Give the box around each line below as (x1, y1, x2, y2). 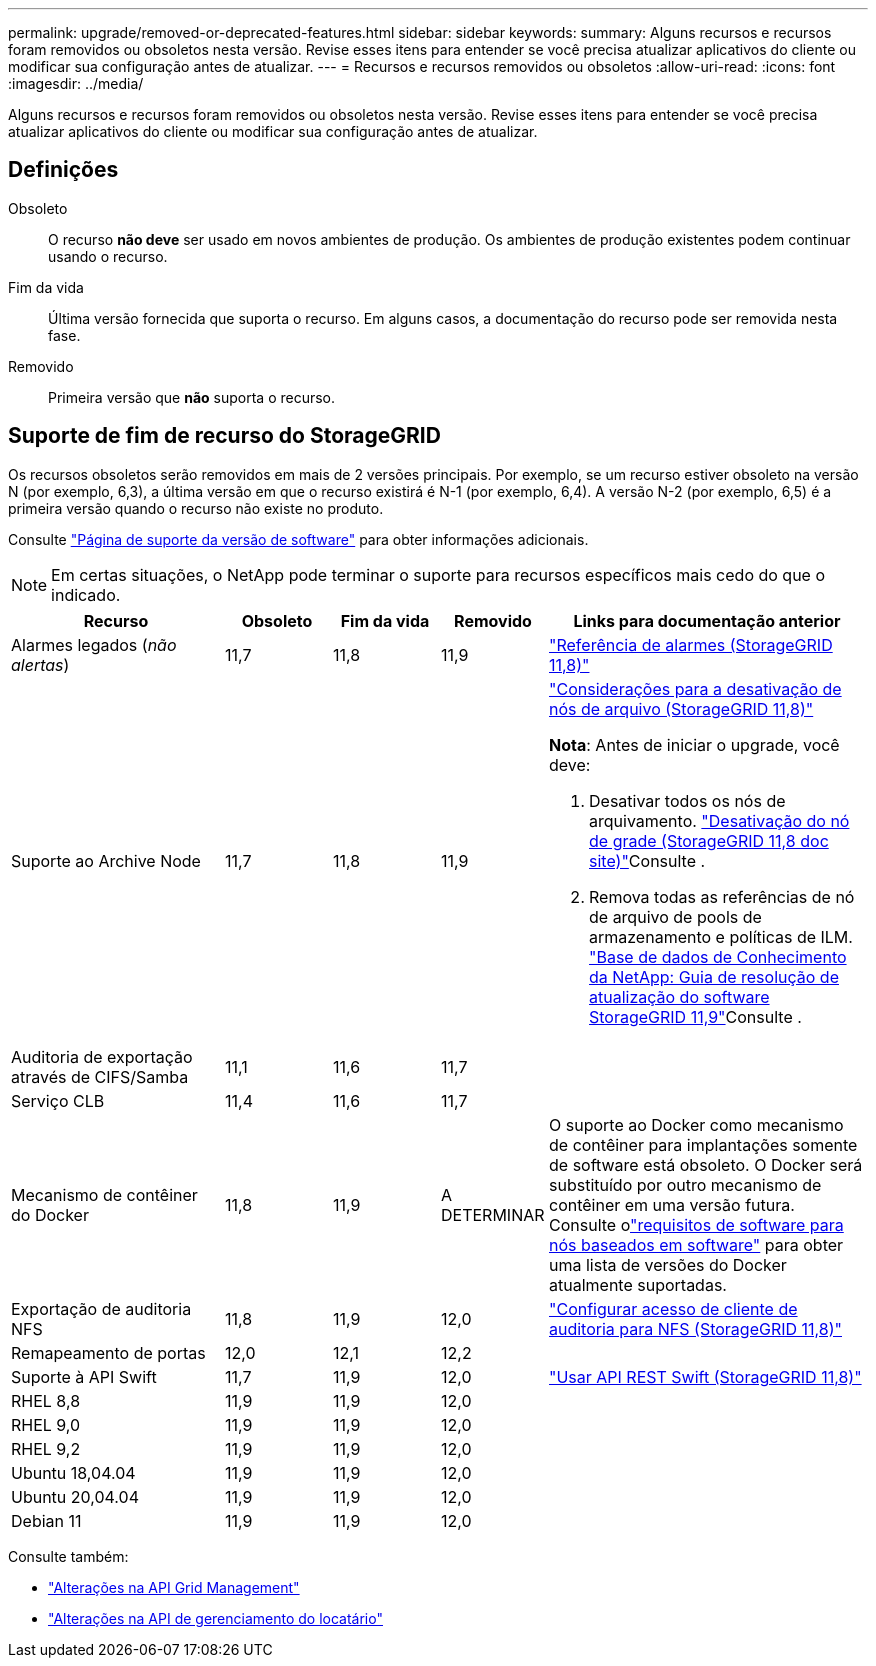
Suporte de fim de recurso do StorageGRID (8, 423, 441, 449)
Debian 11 (11, 1510, 82, 1531)
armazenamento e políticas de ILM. (589, 926, 853, 947)
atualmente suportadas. (549, 1274, 727, 1295)
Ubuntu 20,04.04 (11, 1486, 139, 1507)
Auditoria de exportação (11, 1046, 193, 1067)
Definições (8, 157, 119, 183)
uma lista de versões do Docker (549, 1254, 787, 1275)
